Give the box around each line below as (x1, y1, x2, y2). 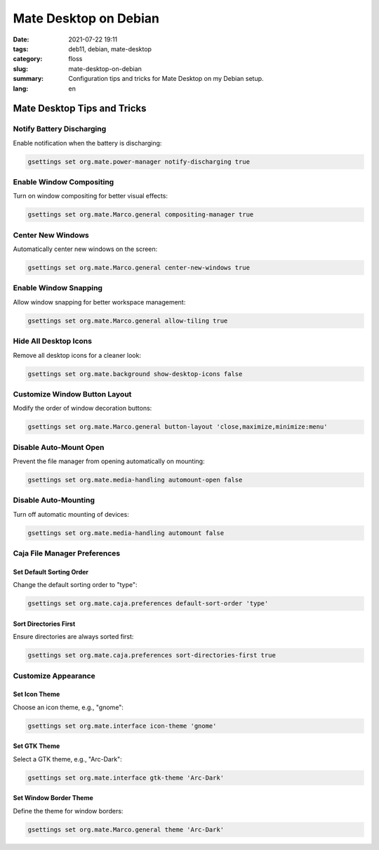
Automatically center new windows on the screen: (13, 245, 158, 253)
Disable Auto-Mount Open (13, 442, 105, 452)
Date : (13, 35, 29, 44)
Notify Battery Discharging (13, 124, 107, 134)
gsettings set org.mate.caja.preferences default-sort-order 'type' (27, 600, 269, 607)
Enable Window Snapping (13, 283, 103, 293)
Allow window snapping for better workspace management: (13, 297, 186, 306)
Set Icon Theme (13, 690, 60, 699)
